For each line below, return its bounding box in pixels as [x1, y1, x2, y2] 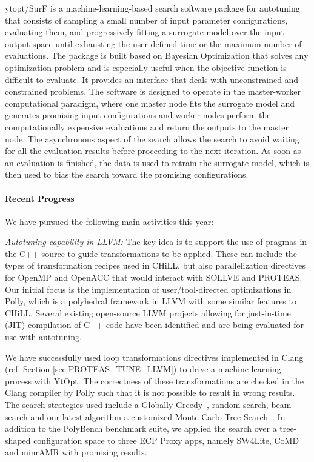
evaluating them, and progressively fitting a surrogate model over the [5, 25, 262, 38]
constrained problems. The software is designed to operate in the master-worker [5, 85, 301, 98]
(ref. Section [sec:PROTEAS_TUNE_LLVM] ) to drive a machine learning [5, 363, 281, 375]
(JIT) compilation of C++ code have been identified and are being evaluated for [5, 318, 304, 331]
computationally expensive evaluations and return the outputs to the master [5, 120, 289, 133]
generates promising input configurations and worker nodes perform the [5, 109, 271, 121]
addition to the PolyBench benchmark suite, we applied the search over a [5, 422, 277, 435]
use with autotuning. [5, 330, 82, 343]
